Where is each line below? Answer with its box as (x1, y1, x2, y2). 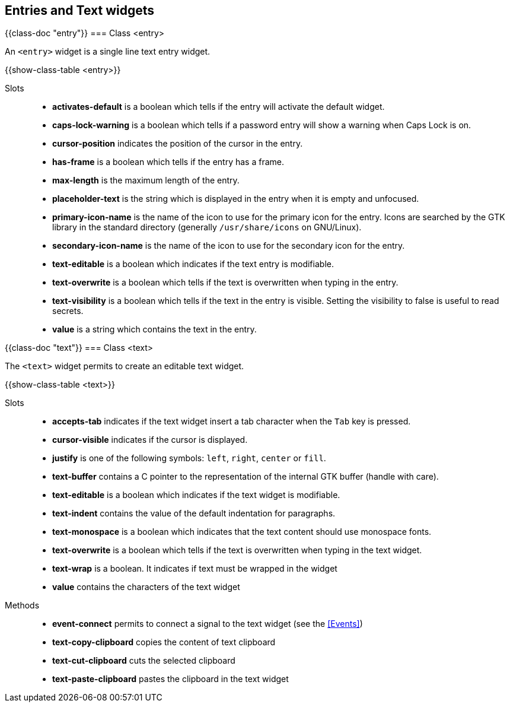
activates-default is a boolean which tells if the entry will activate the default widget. (52, 102, 385, 112)
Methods (5, 600, 40, 611)
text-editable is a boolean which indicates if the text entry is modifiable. (52, 259, 334, 270)
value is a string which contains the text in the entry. (52, 324, 257, 335)
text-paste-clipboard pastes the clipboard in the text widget (52, 674, 289, 684)
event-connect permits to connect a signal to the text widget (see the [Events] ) (52, 619, 363, 629)
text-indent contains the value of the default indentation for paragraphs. (52, 508, 336, 519)
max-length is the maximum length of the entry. (52, 175, 240, 186)
